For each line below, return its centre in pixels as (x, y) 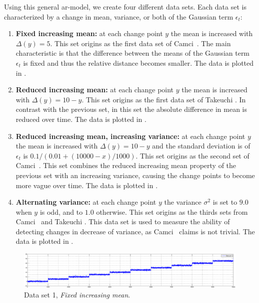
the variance (183, 202)
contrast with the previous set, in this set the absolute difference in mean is (131, 109)
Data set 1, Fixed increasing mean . (77, 294)
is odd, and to (61, 211)
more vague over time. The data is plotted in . (87, 185)
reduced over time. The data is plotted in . (81, 119)
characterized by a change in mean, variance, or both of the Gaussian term (119, 16)
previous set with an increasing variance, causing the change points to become (135, 175)
